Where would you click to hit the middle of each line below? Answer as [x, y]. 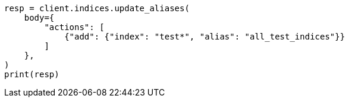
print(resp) [32, 74]
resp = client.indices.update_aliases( [97, 8]
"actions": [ [74, 27]
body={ [39, 18]
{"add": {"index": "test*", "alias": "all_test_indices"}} [205, 37]
